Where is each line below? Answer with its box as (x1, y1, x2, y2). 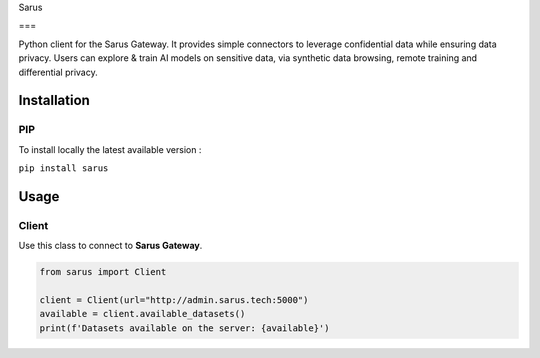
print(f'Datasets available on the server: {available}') (39, 322, 330, 334)
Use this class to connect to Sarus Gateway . (18, 240, 203, 252)
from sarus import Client (39, 266, 167, 278)
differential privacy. (18, 66, 99, 78)
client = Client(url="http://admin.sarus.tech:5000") (39, 295, 309, 306)
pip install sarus (18, 163, 109, 174)
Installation (18, 92, 90, 109)
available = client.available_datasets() (39, 308, 246, 320)
